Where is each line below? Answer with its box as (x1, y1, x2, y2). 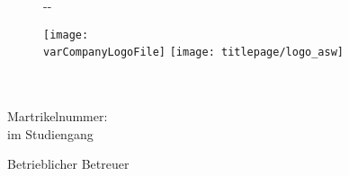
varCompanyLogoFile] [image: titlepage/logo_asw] (43, 46, 344, 59)
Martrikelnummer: (7, 107, 108, 126)
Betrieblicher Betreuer (7, 154, 130, 173)
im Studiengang (7, 124, 94, 143)
